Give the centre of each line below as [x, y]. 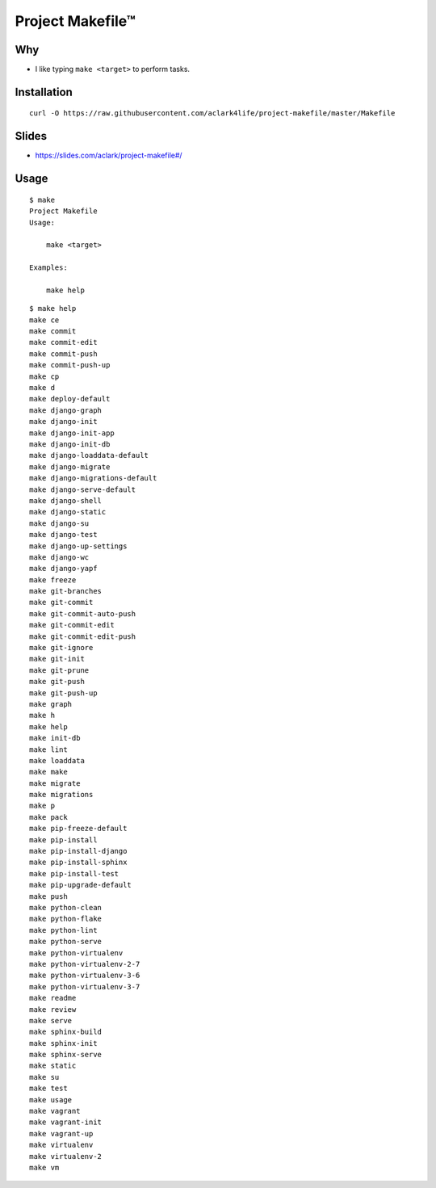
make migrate [55, 783]
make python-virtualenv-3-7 [85, 987]
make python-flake [66, 919]
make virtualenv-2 [66, 1156]
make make [48, 772]
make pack [48, 817]
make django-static [68, 512]
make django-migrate [70, 467]
